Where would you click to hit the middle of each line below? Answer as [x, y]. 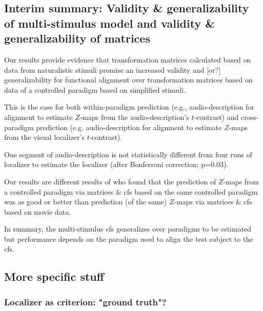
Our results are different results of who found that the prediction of [110, 181]
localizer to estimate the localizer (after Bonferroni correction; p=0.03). [116, 164]
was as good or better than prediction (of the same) [86, 202]
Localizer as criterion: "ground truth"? [85, 302]
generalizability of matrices [77, 38]
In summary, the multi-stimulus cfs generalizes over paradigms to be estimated [128, 229]
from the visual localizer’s [44, 137]
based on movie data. [37, 211]
